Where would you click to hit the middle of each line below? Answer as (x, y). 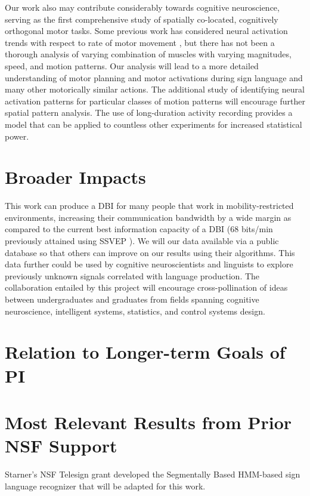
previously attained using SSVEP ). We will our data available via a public (142, 241)
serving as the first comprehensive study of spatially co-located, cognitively (142, 19)
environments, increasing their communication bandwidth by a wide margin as (148, 217)
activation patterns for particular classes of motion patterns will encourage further (155, 101)
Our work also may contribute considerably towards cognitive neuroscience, (142, 7)
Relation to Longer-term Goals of (145, 352)
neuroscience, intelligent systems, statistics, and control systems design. (135, 311)
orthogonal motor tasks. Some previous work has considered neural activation (146, 31)
